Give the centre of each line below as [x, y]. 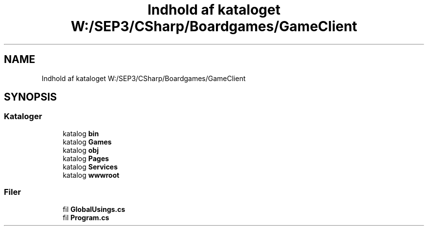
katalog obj [81, 150]
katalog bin [81, 133]
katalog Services [90, 167]
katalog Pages [86, 158]
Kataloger [23, 116]
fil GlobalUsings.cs [94, 209]
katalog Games [87, 142]
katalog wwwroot [91, 175]
